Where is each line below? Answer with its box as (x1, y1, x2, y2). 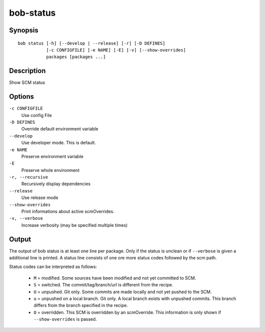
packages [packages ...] (46, 54, 106, 60)
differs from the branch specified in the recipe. (33, 303, 128, 308)
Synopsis (9, 26, 39, 34)
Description (9, 67, 46, 75)
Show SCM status (9, 80, 45, 85)
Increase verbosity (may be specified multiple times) (21, 222, 128, 228)
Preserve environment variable (21, 153, 83, 159)
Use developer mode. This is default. (21, 140, 96, 146)
